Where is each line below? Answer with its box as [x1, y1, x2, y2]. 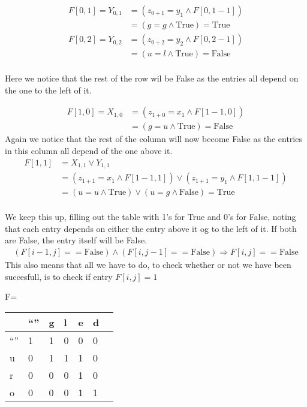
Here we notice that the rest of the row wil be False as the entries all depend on [5, 72, 299, 85]
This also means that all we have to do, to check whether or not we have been [5, 258, 291, 270]
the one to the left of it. [5, 83, 92, 96]
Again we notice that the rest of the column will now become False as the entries [5, 132, 302, 145]
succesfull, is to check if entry [5, 270, 113, 282]
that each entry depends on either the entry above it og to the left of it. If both [5, 222, 297, 234]
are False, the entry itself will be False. [5, 234, 148, 246]
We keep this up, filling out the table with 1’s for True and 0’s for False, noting [5, 210, 296, 223]
